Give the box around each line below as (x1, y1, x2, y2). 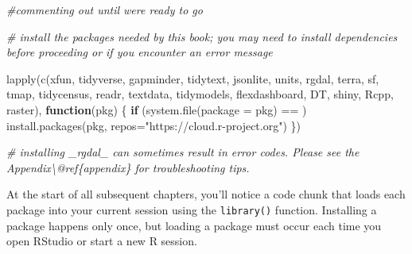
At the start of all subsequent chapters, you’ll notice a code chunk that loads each (6, 186, 406, 202)
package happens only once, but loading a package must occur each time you (6, 217, 382, 233)
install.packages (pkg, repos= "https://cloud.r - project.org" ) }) (6, 117, 301, 133)
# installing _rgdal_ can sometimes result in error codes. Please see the (6, 144, 360, 160)
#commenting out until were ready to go (6, 2, 203, 17)
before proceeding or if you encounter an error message (6, 44, 273, 60)
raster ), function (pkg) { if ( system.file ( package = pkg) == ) (6, 101, 307, 117)
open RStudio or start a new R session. (6, 233, 197, 249)
